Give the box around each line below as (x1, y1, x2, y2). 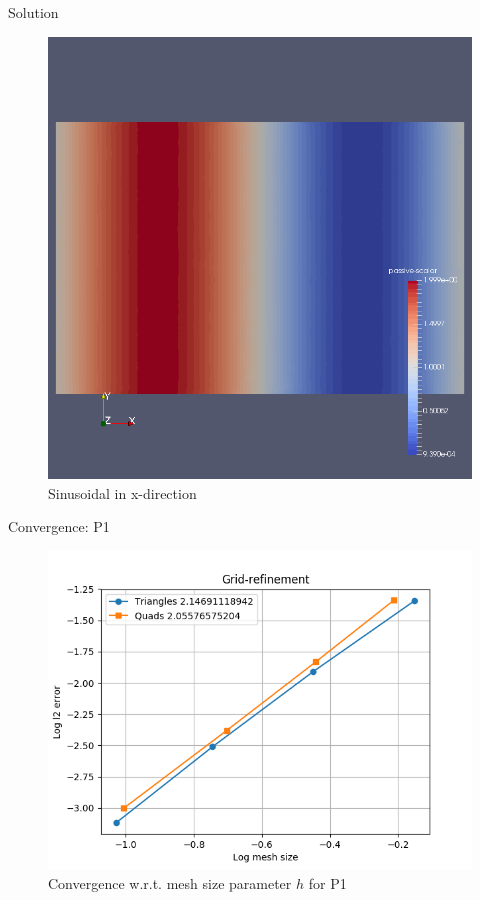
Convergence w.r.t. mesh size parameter (48, 872, 292, 893)
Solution (8, 2, 59, 22)
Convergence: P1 (8, 516, 110, 537)
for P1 (308, 872, 347, 893)
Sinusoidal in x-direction (48, 482, 197, 503)
